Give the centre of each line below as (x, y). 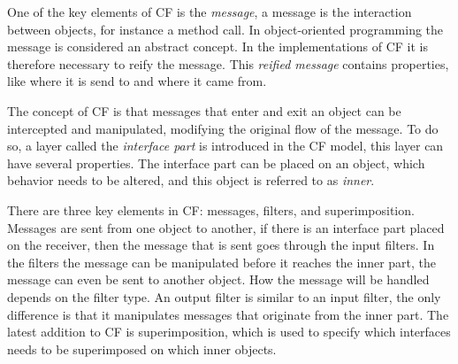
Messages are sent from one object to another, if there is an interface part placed (226, 227)
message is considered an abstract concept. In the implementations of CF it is (218, 46)
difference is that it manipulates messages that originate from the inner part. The (228, 314)
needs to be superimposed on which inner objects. (142, 349)
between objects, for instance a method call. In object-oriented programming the (225, 29)
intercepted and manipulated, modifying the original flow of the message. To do (223, 128)
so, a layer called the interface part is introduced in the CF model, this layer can (225, 146)
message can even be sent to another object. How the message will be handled (218, 279)
